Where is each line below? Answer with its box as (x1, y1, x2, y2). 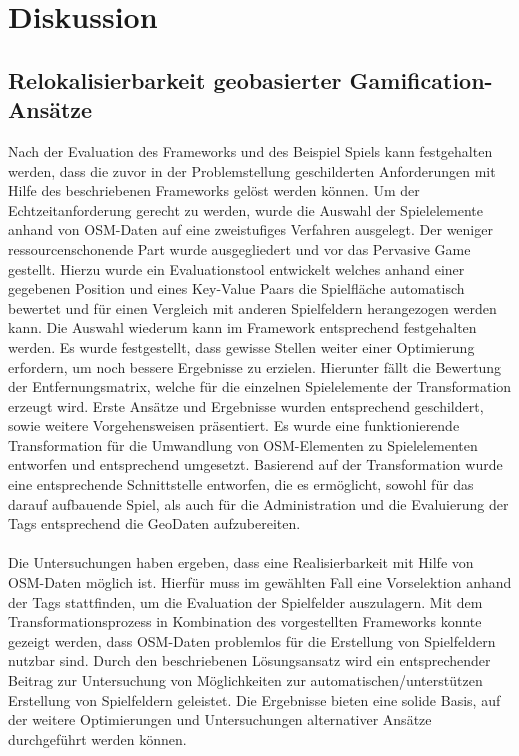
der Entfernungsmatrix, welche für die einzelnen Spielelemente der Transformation (8, 376, 512, 397)
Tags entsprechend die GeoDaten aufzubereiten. (8, 513, 301, 534)
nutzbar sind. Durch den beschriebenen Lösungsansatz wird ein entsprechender (8, 650, 491, 671)
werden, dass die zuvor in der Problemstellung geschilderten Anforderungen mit (8, 160, 496, 181)
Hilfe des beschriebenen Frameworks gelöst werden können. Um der (8, 180, 420, 201)
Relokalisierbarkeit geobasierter (8, 64, 342, 95)
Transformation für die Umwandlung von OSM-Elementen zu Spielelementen (8, 434, 478, 455)
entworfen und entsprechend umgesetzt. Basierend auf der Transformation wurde (8, 454, 503, 475)
